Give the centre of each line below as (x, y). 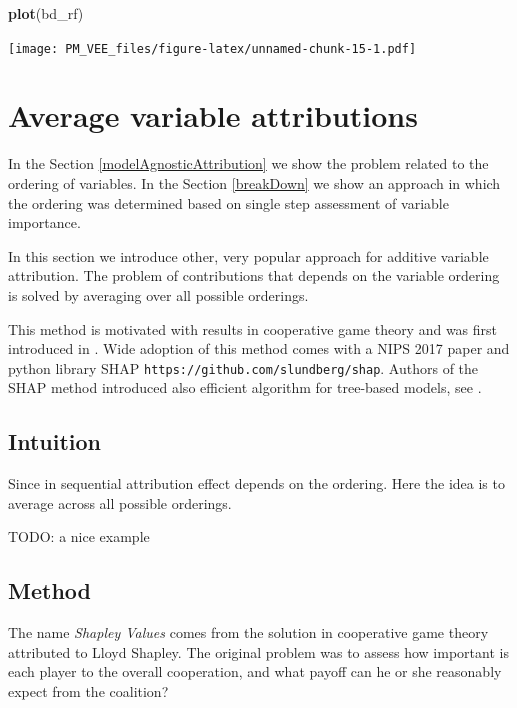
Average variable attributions (213, 115)
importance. (44, 222)
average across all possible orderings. (120, 502)
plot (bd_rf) (46, 13)
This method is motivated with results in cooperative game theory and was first (253, 328)
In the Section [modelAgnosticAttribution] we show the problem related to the (248, 163)
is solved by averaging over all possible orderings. (158, 294)
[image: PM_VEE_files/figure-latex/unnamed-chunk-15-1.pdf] (212, 48)
